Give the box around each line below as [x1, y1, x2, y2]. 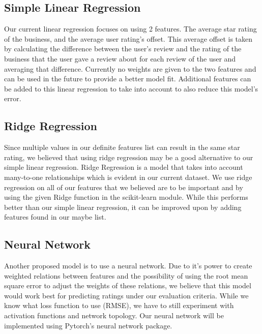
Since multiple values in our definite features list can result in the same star [4, 142, 240, 153]
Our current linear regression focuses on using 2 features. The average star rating [4, 23, 257, 34]
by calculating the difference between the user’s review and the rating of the [4, 43, 242, 54]
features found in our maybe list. [4, 211, 106, 222]
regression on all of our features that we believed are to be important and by [4, 181, 243, 192]
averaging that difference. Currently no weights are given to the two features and [4, 63, 256, 74]
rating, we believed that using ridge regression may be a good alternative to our [4, 151, 253, 162]
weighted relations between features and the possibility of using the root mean [4, 270, 248, 281]
